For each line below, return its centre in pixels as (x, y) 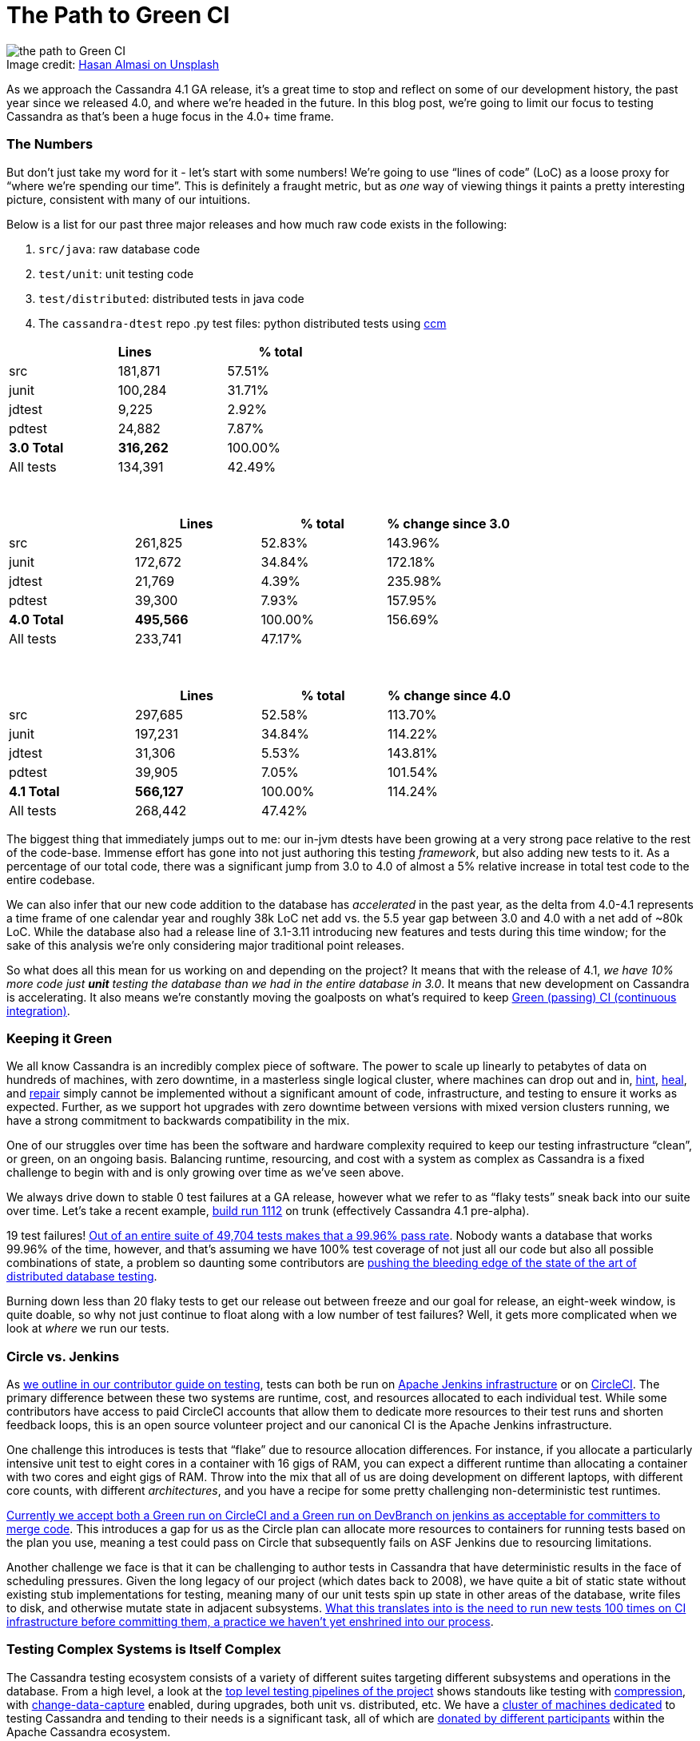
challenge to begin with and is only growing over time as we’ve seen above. (205, 1173)
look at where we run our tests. (88, 1329)
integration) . (38, 1010)
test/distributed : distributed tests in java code (171, 298)
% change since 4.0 (449, 695)
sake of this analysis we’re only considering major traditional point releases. (205, 945)
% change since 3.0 (448, 523)
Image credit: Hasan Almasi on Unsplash (113, 64)
